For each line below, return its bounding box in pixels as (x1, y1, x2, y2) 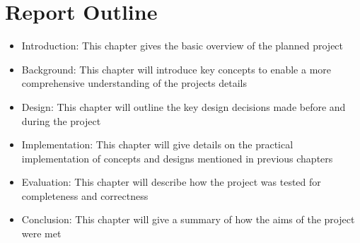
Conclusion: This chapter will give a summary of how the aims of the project (21, 212, 355, 227)
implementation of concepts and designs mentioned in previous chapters (21, 150, 333, 165)
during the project (21, 113, 101, 128)
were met (21, 226, 62, 241)
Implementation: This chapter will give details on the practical (21, 137, 294, 152)
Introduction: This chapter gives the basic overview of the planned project (21, 38, 344, 53)
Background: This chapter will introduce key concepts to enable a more (21, 61, 332, 76)
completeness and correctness (21, 188, 149, 203)
